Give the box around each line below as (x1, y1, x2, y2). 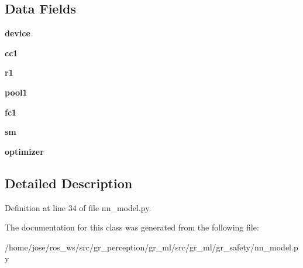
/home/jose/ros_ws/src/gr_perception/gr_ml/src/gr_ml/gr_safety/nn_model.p (5, 240, 298, 253)
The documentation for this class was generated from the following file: (5, 221, 259, 233)
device (5, 27, 30, 39)
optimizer (5, 145, 44, 157)
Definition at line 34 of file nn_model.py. (5, 201, 151, 213)
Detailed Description (5, 174, 133, 192)
